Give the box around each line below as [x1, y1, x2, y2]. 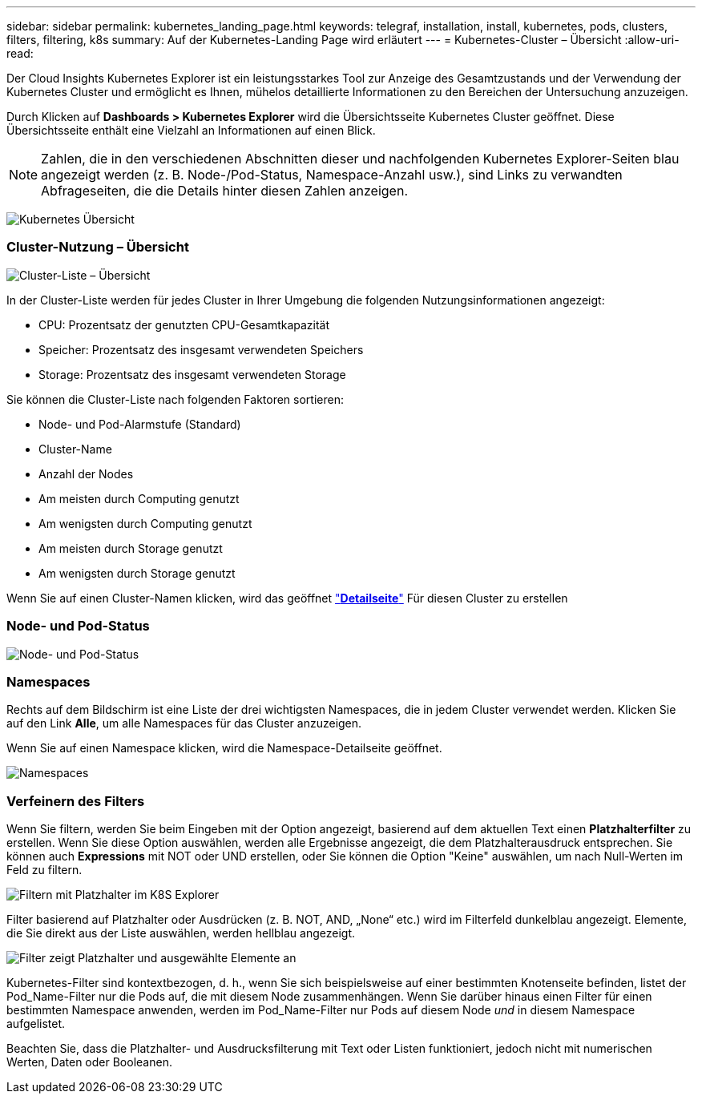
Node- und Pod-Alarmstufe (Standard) [38, 417, 241, 431]
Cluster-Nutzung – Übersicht [6, 239, 189, 256]
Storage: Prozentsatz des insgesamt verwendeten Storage [38, 367, 346, 381]
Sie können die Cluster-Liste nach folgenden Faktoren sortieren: [6, 392, 344, 406]
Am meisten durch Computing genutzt [38, 491, 240, 506]
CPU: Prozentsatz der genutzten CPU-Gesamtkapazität [38, 317, 330, 332]
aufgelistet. [6, 1017, 66, 1030]
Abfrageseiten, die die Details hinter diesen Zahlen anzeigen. [41, 183, 409, 199]
